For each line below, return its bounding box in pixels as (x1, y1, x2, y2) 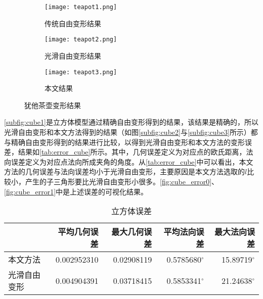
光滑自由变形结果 (45, 50, 101, 61)
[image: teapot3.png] (45, 68, 117, 76)
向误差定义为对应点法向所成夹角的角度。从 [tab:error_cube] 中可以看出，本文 (4, 156, 253, 167)
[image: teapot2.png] (45, 36, 117, 43)
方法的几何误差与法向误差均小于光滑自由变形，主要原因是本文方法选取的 (4, 166, 245, 177)
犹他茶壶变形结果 (24, 99, 81, 110)
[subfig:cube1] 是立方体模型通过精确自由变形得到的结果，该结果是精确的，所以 (4, 117, 258, 127)
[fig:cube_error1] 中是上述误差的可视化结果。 (4, 186, 148, 196)
